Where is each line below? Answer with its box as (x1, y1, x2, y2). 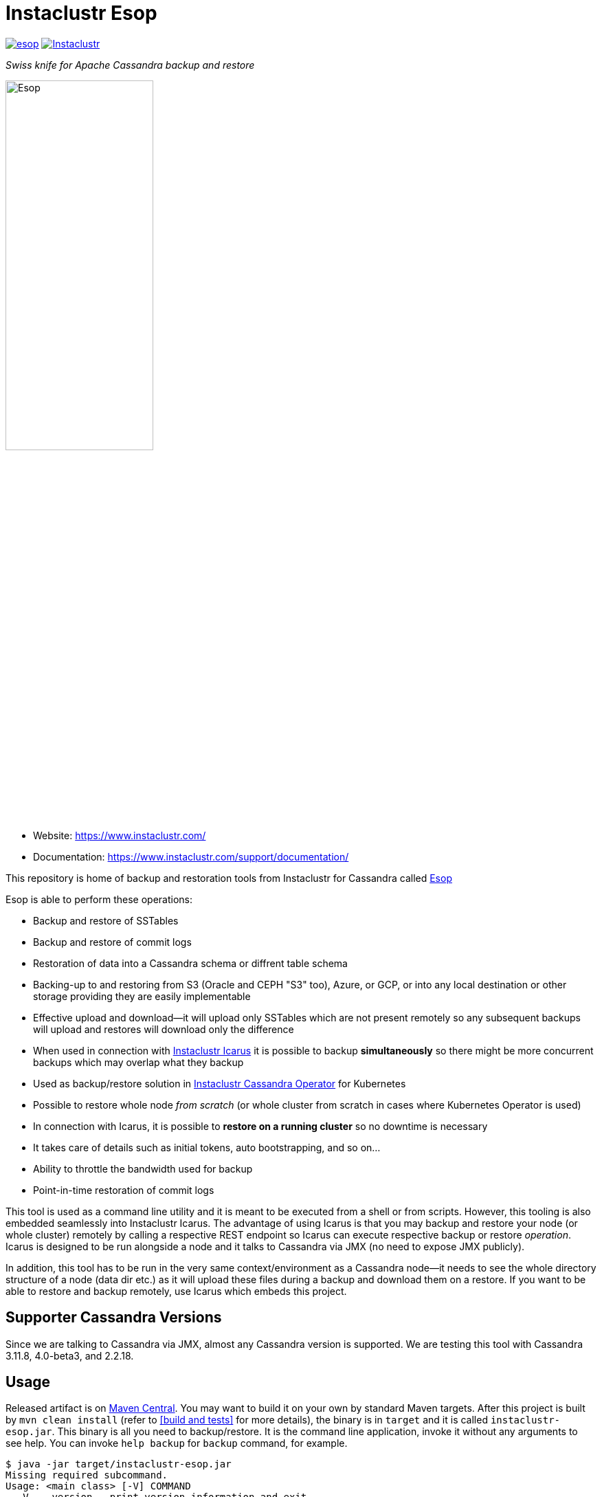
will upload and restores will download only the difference (33, 1023, 294, 1035)
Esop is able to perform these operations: (5, 893, 193, 905)
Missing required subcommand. (5, 1470, 168, 1481)
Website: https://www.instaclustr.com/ (33, 829, 206, 841)
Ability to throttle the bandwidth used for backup (33, 1162, 253, 1175)
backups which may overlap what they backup (33, 1056, 244, 1068)
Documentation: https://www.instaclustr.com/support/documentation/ (33, 850, 349, 863)
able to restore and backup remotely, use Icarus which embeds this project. (5, 1285, 347, 1297)
